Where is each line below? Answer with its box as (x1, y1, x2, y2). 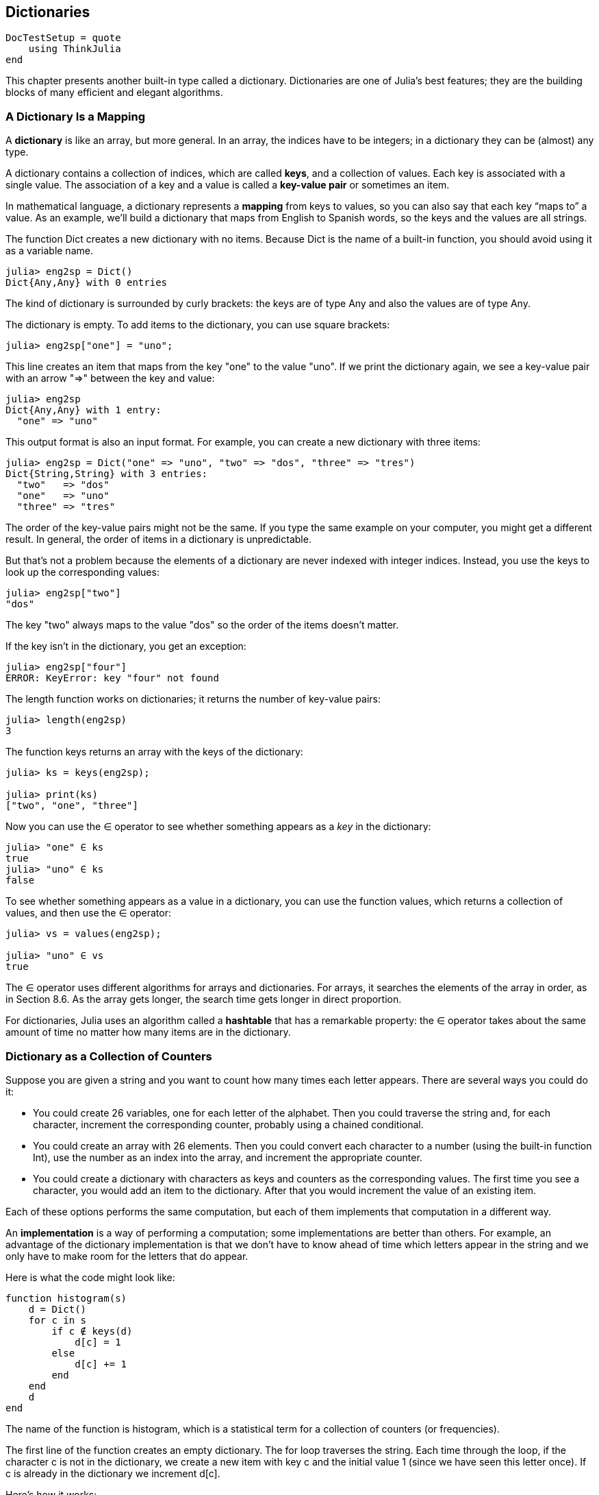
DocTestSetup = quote (5, 32, 121, 44)
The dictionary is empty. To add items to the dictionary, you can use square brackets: (5, 319, 390, 331)
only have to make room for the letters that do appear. (5, 1250, 248, 1262)
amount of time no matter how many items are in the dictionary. (5, 1026, 291, 1038)
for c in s (28, 1314, 87, 1326)
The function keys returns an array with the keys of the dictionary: (5, 746, 303, 758)
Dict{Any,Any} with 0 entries (5, 277, 168, 289)
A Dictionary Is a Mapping (5, 109, 146, 123)
